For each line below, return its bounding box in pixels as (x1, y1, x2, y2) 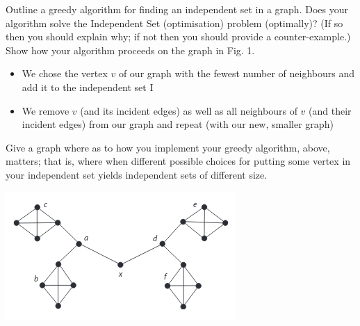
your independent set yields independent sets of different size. (6, 167, 268, 181)
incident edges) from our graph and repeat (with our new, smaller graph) (22, 117, 334, 131)
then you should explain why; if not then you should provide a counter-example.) (6, 29, 351, 44)
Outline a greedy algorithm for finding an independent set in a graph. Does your (6, 2, 348, 16)
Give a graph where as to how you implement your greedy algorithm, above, (6, 140, 330, 154)
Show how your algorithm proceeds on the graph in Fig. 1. (6, 42, 255, 57)
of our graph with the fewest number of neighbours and (118, 66, 354, 81)
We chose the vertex (22, 66, 108, 81)
